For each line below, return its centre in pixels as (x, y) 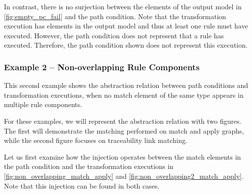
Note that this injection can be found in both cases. (82, 185)
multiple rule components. (43, 104)
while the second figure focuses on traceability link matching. (96, 140)
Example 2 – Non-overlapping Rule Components (102, 67)
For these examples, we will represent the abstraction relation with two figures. (123, 121)
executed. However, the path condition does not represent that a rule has (114, 35)
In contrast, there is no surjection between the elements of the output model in (123, 6)
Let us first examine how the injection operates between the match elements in (123, 156)
